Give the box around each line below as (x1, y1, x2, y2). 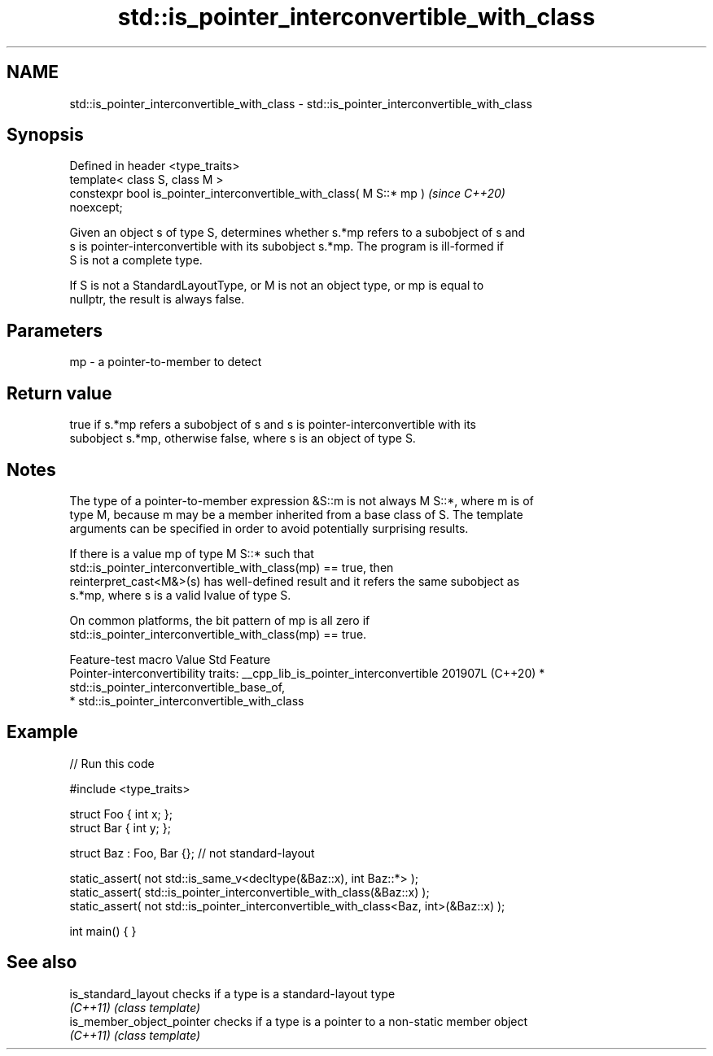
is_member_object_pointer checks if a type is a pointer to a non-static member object (69, 1014, 528, 1028)
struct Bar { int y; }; (69, 820, 171, 835)
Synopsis (7, 124, 84, 146)
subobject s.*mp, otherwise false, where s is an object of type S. (69, 431, 416, 446)
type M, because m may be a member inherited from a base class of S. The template (69, 507, 523, 521)
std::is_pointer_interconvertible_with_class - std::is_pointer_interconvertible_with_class (69, 96, 532, 111)
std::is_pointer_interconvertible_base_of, (69, 679, 286, 694)
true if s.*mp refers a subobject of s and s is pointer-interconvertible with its (69, 417, 476, 432)
